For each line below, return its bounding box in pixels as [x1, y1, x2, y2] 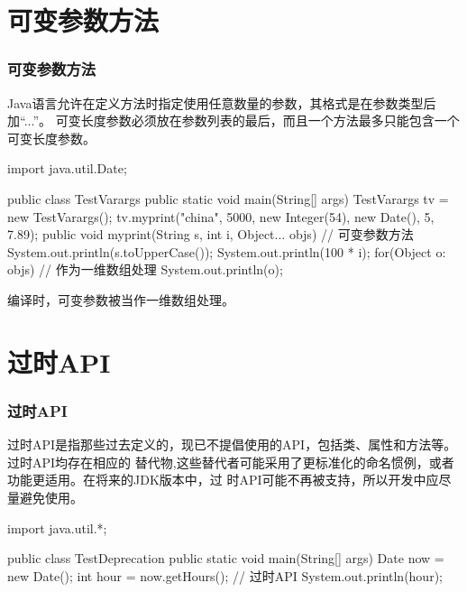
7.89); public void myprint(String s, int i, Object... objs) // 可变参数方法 [7, 225, 414, 244]
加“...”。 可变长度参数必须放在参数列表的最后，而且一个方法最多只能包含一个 [7, 111, 460, 130]
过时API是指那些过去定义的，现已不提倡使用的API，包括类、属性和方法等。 [7, 435, 457, 454]
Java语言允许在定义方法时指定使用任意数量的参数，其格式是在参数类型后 [7, 93, 436, 112]
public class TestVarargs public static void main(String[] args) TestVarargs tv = [7, 189, 449, 208]
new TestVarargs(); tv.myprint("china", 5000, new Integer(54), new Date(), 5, [7, 207, 435, 226]
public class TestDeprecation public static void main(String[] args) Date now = [7, 549, 444, 568]
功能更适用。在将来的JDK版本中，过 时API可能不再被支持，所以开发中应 [7, 470, 439, 489]
